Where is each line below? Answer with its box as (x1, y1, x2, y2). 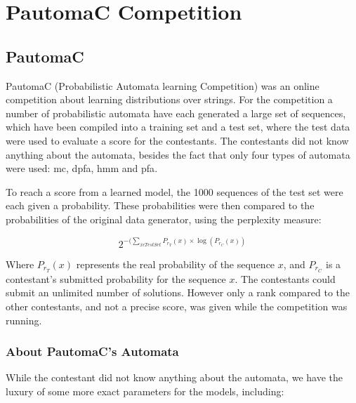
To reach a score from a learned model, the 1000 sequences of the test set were (6, 184, 343, 199)
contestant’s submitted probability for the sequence (6, 271, 226, 286)
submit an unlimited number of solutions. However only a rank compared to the (6, 285, 350, 300)
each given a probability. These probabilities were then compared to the (6, 198, 315, 213)
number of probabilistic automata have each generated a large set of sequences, (6, 105, 346, 120)
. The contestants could (235, 271, 336, 286)
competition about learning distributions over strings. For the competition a (6, 92, 333, 107)
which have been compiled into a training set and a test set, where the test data (6, 119, 350, 134)
